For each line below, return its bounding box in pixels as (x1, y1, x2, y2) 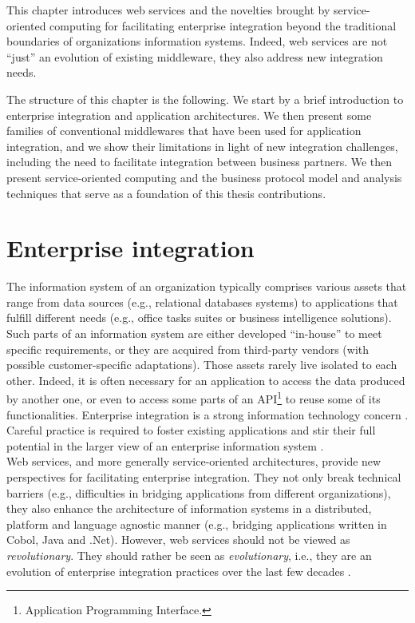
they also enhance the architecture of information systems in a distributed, (6, 500, 372, 517)
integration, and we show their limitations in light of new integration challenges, (6, 137, 398, 154)
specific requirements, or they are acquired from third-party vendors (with (6, 340, 370, 357)
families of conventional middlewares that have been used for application (6, 122, 362, 139)
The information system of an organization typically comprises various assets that (6, 278, 407, 295)
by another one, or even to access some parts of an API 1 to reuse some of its (6, 388, 381, 407)
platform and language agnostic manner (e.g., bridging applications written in (6, 515, 387, 532)
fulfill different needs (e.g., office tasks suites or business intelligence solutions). (6, 309, 392, 326)
